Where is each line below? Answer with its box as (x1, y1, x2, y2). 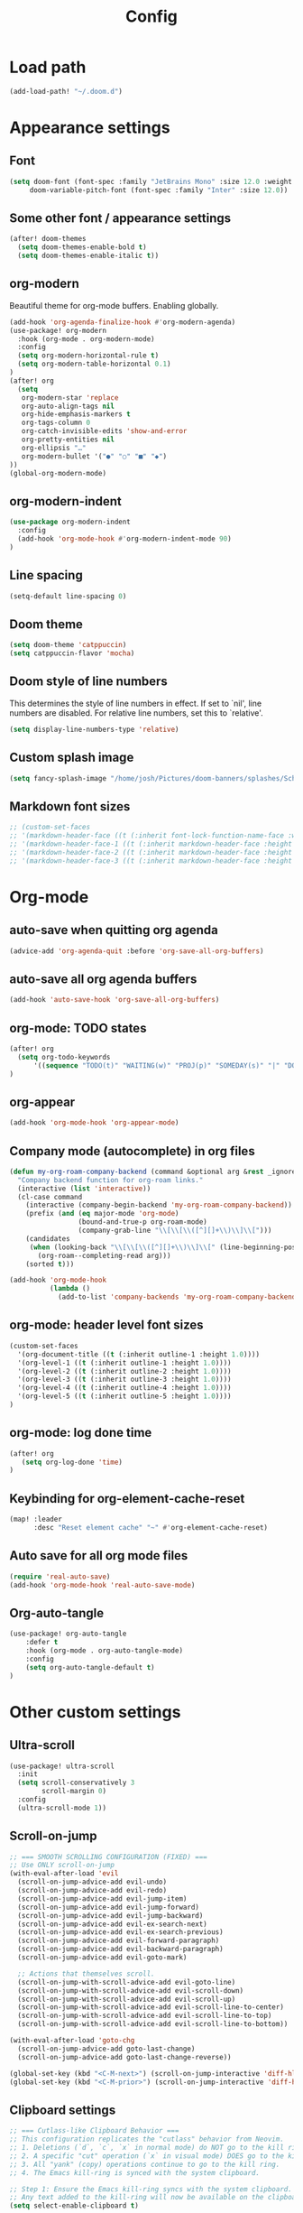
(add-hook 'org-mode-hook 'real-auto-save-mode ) (9, 1580, 196, 1589)
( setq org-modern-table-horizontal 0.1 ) (17, 359, 171, 369)
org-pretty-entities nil (21, 435, 115, 444)
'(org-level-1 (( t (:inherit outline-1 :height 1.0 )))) (17, 1358, 232, 1367)
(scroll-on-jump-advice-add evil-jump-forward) (17, 1903, 200, 1912)
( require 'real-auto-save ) (9, 1572, 111, 1581)
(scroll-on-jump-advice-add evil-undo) (17, 1877, 168, 1887)
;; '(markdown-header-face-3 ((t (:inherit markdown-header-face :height (9, 856, 293, 866)
